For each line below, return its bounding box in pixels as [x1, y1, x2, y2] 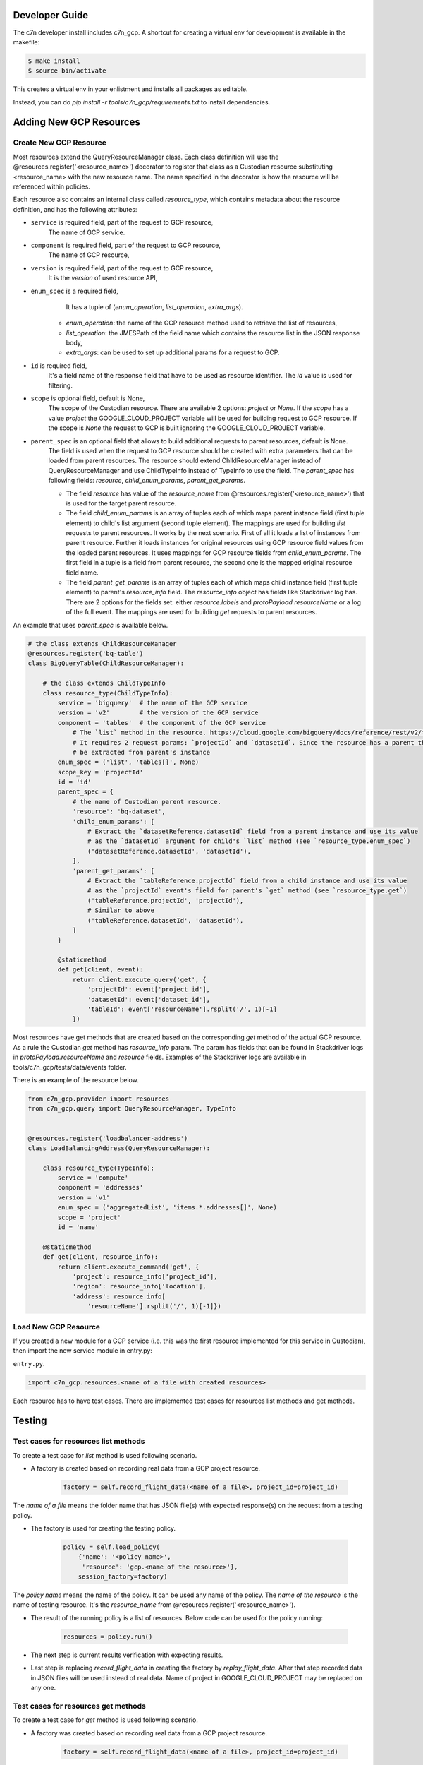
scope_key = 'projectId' [57, 768, 144, 776]
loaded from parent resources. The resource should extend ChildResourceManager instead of [48, 456, 321, 465]
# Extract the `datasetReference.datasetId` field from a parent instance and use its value [87, 827, 419, 836]
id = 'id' [57, 778, 92, 786]
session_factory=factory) [78, 1573, 168, 1581]
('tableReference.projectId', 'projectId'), [87, 897, 244, 904]
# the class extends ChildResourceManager [27, 640, 177, 647]
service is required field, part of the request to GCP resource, [30, 218, 214, 227]
